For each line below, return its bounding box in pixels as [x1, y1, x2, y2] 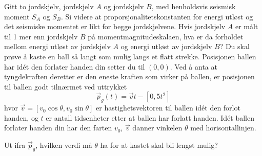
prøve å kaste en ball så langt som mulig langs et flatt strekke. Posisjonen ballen [4, 51, 256, 61]
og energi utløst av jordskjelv [120, 41, 212, 52]
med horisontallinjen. [190, 122, 256, 133]
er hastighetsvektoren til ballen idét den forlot [96, 102, 240, 113]
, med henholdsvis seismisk [151, 1, 236, 11]
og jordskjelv [104, 1, 144, 11]
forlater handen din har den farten [4, 122, 112, 133]
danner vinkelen [132, 122, 183, 133]
